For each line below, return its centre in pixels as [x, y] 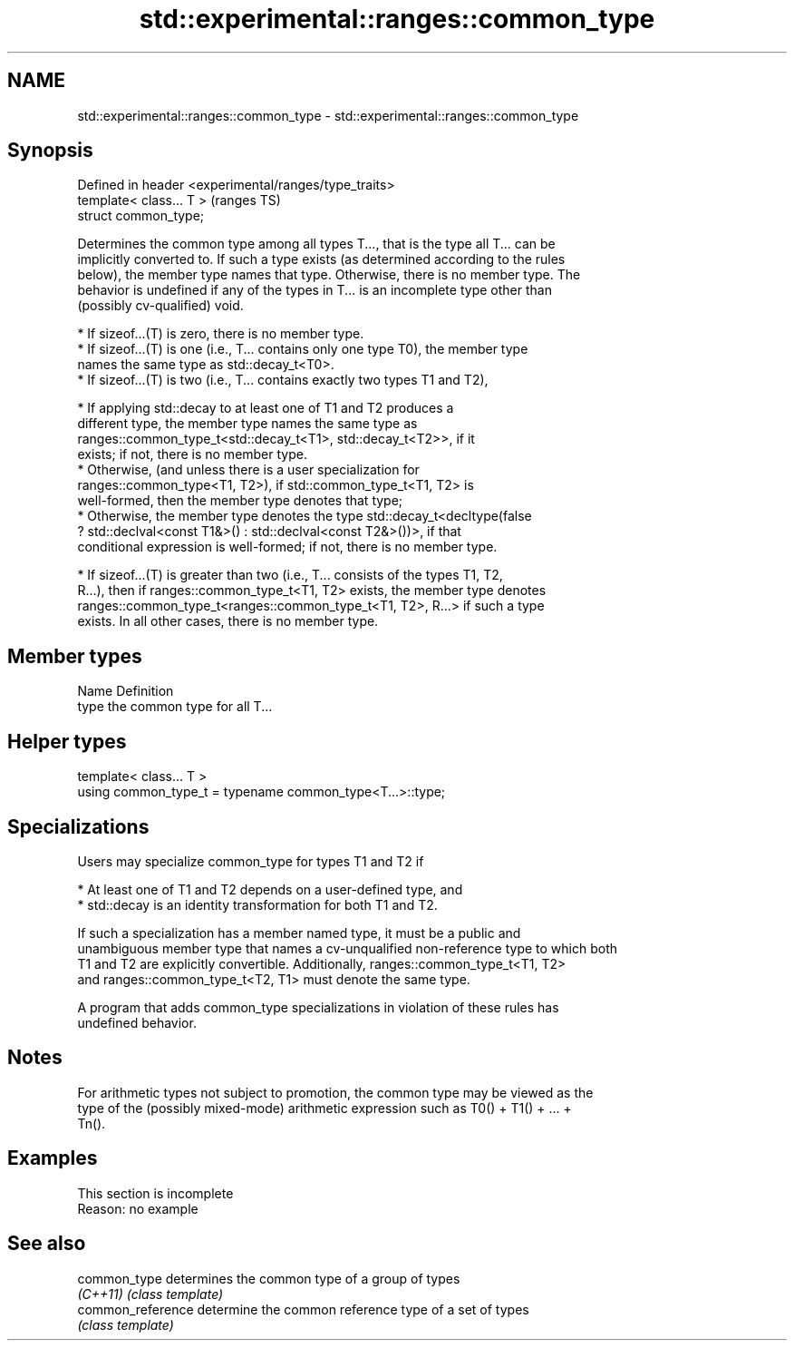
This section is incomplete [155, 1193]
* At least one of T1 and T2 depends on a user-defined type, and [270, 889]
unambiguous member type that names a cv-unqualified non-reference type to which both [348, 948]
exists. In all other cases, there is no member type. [228, 621]
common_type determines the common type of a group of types [269, 1278]
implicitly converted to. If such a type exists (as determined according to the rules [321, 259]
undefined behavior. [137, 1022]
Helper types [67, 741]
